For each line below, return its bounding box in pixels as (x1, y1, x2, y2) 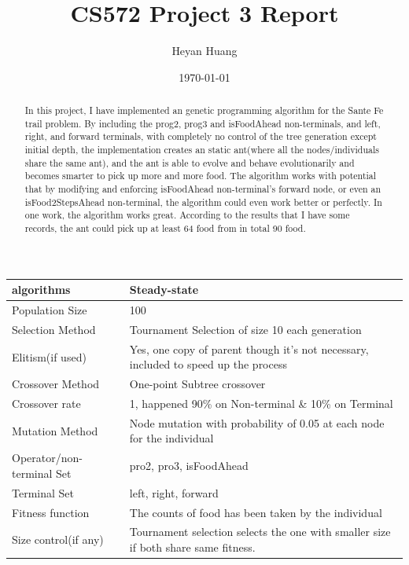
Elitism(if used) (12, 348, 87, 365)
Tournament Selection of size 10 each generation (129, 321, 362, 337)
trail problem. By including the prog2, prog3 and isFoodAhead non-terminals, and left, (24, 116, 381, 130)
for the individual (129, 430, 214, 446)
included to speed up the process (129, 356, 287, 372)
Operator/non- (12, 449, 83, 466)
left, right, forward (129, 484, 219, 501)
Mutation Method (12, 422, 98, 438)
